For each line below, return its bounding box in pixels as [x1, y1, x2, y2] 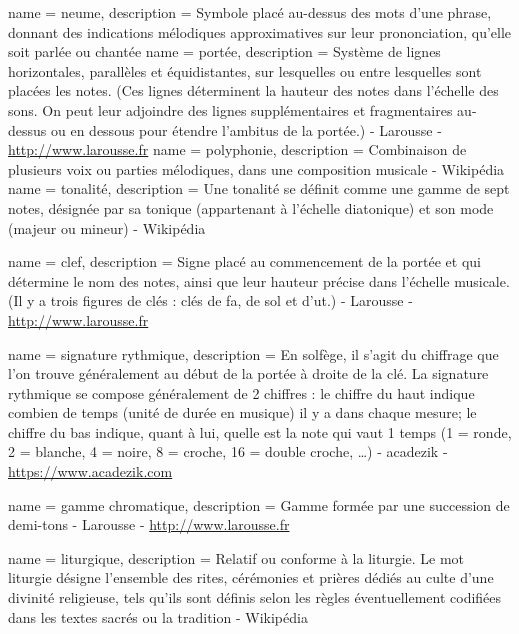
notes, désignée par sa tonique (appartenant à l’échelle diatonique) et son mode [8, 197, 494, 218]
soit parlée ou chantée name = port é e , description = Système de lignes [8, 41, 441, 62]
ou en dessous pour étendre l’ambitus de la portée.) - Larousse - [50, 119, 442, 140]
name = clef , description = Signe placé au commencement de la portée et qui [8, 251, 482, 272]
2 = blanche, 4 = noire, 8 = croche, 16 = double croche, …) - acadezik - [8, 441, 448, 462]
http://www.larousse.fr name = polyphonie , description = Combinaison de [8, 139, 467, 160]
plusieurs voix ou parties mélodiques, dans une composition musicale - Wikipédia [8, 158, 505, 179]
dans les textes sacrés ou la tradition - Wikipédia [8, 606, 308, 627]
